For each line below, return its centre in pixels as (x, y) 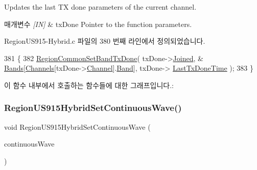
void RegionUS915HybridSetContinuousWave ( (77, 126)
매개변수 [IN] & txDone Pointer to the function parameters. (98, 24)
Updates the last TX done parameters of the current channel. (100, 7)
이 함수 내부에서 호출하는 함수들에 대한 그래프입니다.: (89, 85)
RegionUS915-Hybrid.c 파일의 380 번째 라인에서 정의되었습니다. (105, 41)
